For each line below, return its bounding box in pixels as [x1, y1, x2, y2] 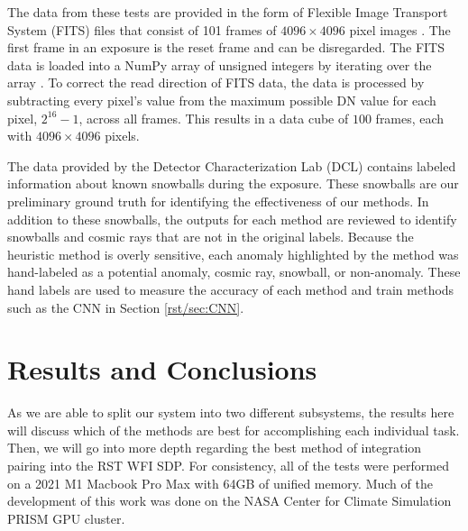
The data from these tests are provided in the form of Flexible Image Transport [7, 3, 448, 21]
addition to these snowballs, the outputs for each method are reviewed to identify [7, 209, 457, 228]
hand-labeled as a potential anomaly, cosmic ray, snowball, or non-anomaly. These [7, 262, 461, 281]
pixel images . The [349, 20, 451, 39]
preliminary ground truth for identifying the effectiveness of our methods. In [7, 191, 429, 210]
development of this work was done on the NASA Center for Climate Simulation [7, 491, 452, 510]
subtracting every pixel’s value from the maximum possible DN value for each [7, 90, 436, 109]
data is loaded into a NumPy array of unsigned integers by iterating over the [7, 55, 432, 74]
